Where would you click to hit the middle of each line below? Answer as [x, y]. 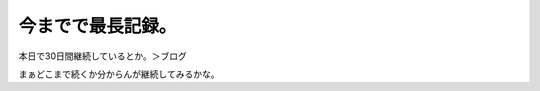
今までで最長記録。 [97, 26]
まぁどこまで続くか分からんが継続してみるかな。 [119, 74]
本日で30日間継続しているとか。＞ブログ [102, 56]
